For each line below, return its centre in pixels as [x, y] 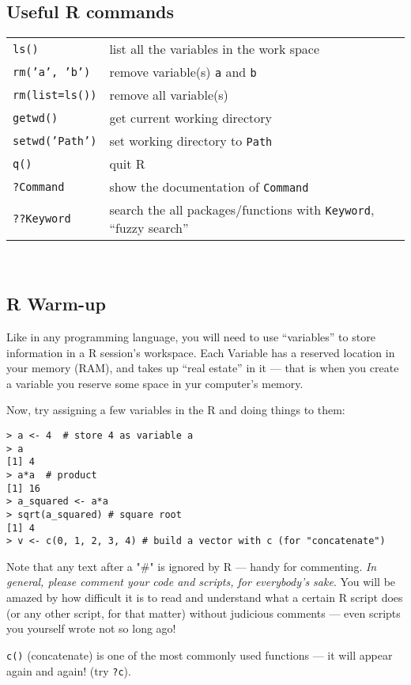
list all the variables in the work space [215, 49]
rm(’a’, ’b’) [52, 72]
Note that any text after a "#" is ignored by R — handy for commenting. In [192, 566]
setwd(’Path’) [55, 141]
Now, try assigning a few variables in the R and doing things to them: [176, 410]
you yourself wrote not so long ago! [91, 628]
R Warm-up [56, 304]
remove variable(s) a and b [183, 72]
